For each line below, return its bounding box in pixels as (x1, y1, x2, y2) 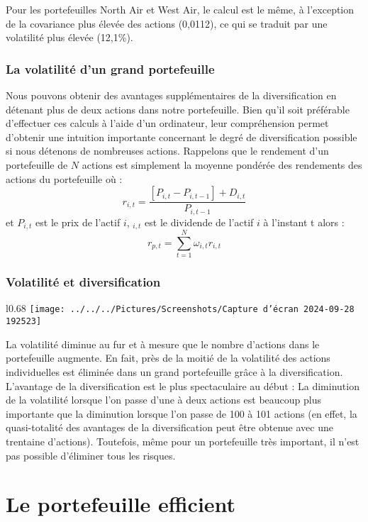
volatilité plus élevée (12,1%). (6, 30, 133, 45)
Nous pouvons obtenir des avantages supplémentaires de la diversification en (6, 88, 337, 102)
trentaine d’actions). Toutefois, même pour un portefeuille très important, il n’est (6, 433, 359, 448)
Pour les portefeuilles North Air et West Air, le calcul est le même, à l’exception (6, 2, 355, 16)
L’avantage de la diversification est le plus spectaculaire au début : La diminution (6, 378, 359, 393)
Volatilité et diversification (6, 273, 161, 291)
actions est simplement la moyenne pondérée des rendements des (82, 157, 362, 172)
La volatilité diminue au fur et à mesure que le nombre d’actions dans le (6, 336, 320, 351)
